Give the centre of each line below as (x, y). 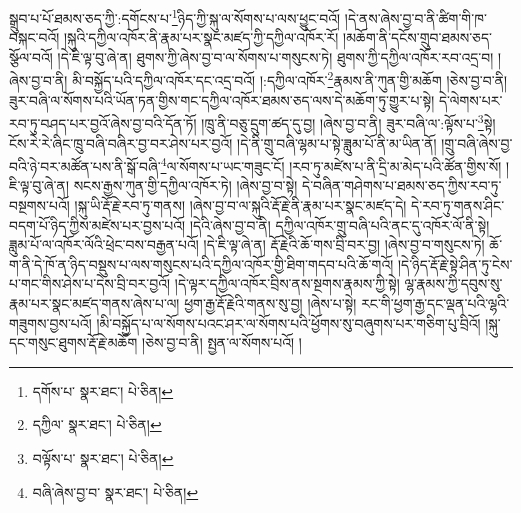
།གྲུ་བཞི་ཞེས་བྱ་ (477, 142)
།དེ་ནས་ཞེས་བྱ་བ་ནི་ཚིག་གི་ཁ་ (415, 17)
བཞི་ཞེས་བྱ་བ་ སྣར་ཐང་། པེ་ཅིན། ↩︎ (115, 491)
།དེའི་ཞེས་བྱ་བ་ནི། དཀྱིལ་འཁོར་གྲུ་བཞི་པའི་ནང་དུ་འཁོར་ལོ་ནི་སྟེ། (339, 224)
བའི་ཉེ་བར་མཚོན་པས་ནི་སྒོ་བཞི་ (85, 165)
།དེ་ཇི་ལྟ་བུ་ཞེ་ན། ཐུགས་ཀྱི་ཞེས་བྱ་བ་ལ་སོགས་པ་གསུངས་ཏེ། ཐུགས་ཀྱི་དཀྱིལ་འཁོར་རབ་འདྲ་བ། (275, 56)
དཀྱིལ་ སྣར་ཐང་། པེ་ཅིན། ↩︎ (97, 424)
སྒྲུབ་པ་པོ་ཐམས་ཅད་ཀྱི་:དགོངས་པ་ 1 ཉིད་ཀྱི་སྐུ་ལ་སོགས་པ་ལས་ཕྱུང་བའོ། (175, 16)
